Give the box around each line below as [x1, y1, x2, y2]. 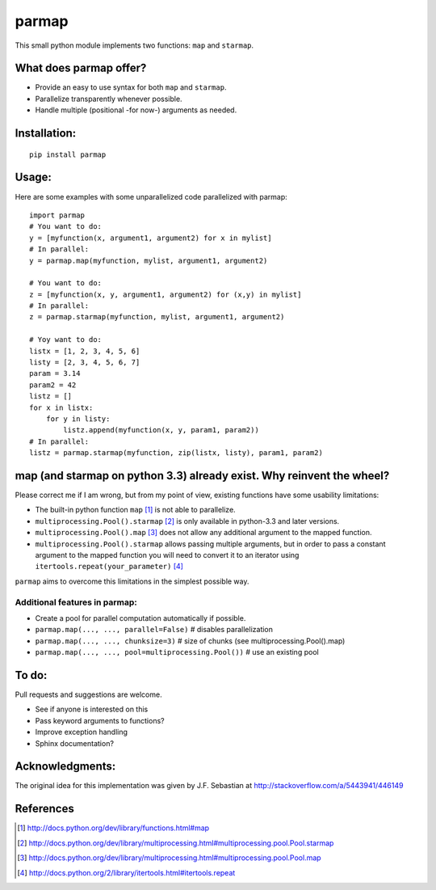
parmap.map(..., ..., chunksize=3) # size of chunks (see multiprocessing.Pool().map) [35, 635, 346, 646]
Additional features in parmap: [15, 597, 137, 608]
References [15, 802, 74, 816]
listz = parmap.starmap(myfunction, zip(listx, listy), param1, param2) [29, 449, 323, 458]
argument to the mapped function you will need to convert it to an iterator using [35, 550, 300, 559]
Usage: [15, 171, 52, 184]
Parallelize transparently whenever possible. [35, 94, 182, 103]
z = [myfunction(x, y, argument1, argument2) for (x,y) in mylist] [29, 289, 302, 299]
